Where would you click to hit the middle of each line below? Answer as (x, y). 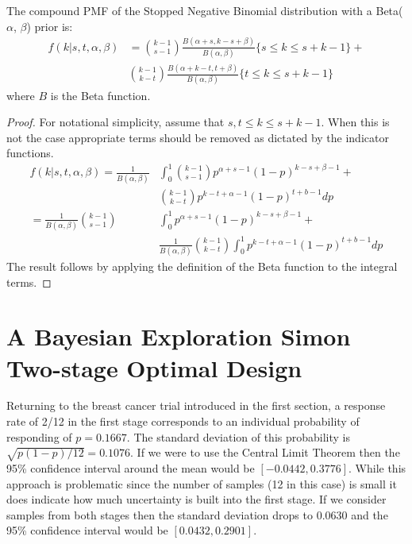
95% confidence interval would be (87, 530)
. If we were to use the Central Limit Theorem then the (265, 452)
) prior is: (50, 26)
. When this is (355, 122)
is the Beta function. (100, 95)
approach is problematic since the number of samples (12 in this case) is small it (202, 483)
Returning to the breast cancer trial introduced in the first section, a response (196, 405)
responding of (39, 436)
